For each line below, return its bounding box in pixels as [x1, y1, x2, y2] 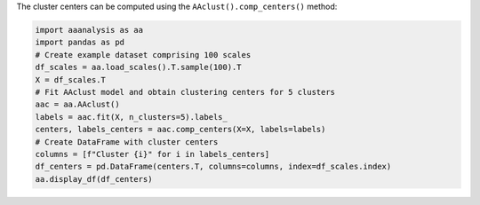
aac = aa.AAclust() [35, 99, 120, 110]
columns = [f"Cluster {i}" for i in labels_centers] [35, 149, 270, 159]
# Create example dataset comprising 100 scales [35, 50, 252, 59]
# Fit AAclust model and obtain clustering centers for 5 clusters [35, 87, 336, 97]
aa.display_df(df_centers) [35, 174, 153, 184]
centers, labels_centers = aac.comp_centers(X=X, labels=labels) [35, 124, 326, 135]
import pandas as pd [35, 37, 124, 48]
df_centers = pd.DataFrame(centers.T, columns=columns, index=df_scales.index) [35, 162, 392, 172]
